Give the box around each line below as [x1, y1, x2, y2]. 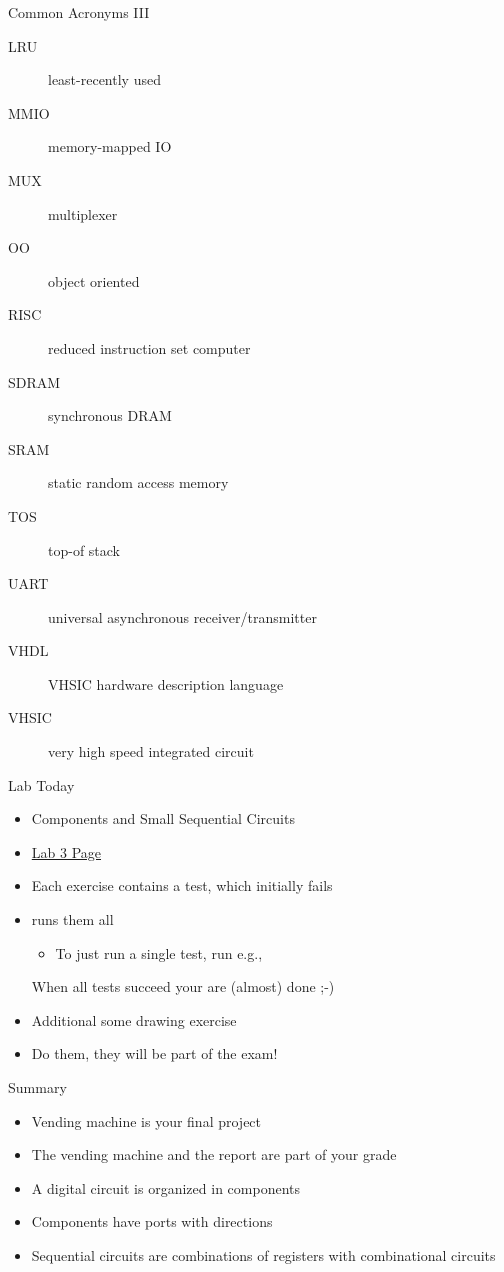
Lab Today [8, 774, 75, 795]
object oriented [48, 270, 140, 291]
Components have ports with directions [31, 1211, 273, 1232]
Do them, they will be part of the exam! [31, 1043, 278, 1064]
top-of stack [48, 539, 121, 560]
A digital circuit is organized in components [31, 1177, 300, 1198]
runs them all [31, 909, 114, 930]
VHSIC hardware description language [48, 673, 284, 694]
